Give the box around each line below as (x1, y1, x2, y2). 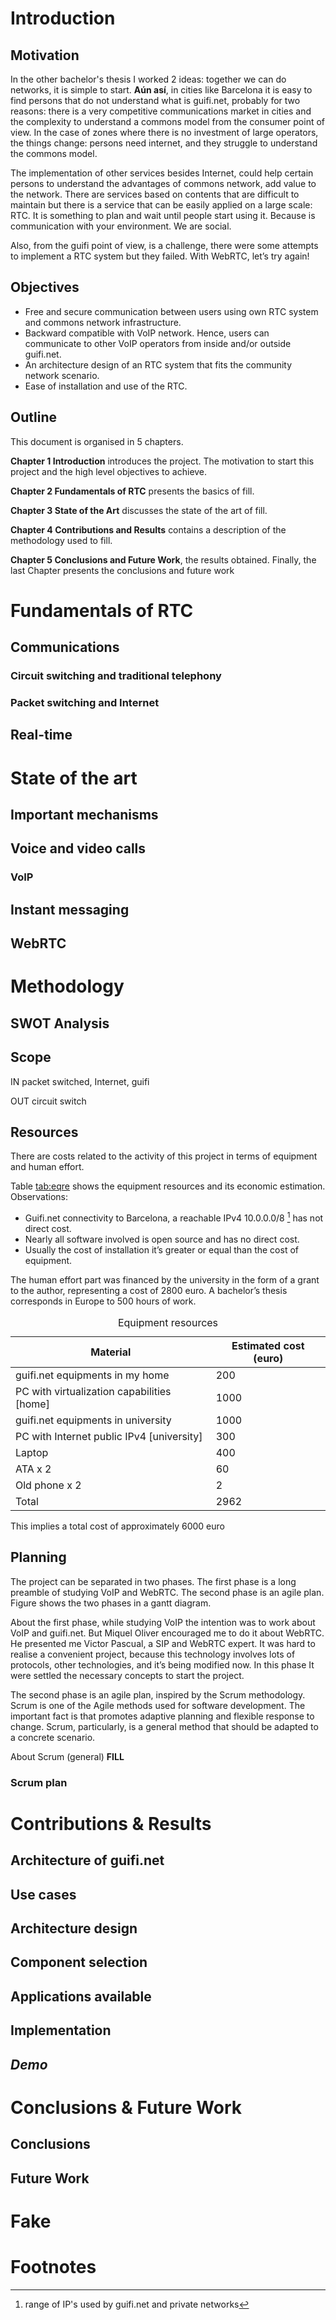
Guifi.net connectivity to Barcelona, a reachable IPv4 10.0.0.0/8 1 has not (24, 1210, 324, 1224)
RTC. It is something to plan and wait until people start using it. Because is (10, 210, 316, 221)
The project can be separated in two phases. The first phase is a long (10, 1575, 297, 1587)
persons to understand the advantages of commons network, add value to (10, 178, 317, 189)
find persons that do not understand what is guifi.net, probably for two (10, 95, 301, 106)
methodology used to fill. (10, 534, 113, 546)
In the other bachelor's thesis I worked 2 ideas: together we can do (10, 73, 287, 85)
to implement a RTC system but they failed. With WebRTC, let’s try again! (10, 250, 310, 262)
